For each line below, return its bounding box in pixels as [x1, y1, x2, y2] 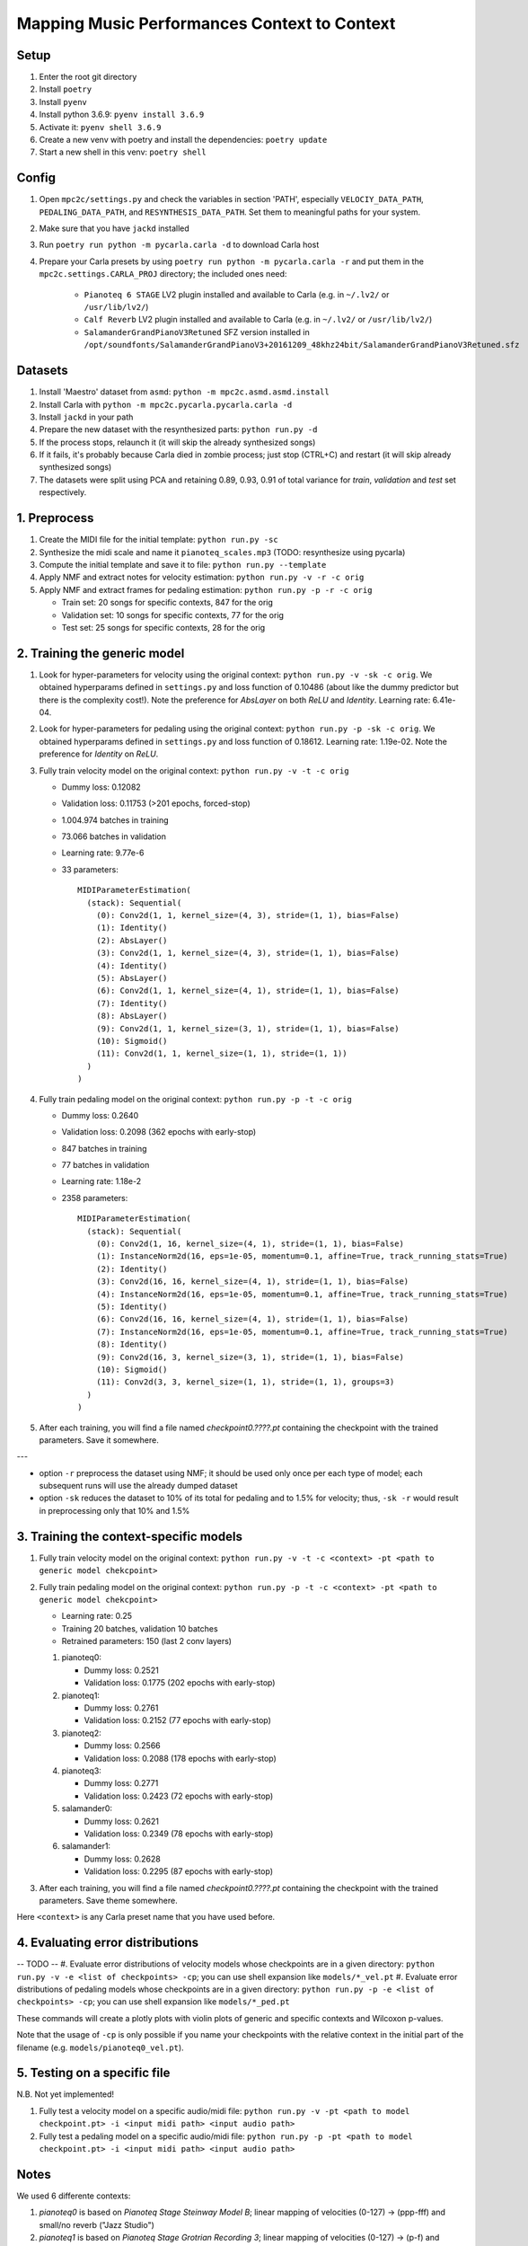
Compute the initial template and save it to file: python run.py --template [39, 559, 327, 570]
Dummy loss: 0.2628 [84, 1853, 161, 1864]
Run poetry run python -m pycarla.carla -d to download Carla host [39, 239, 320, 251]
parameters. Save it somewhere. [39, 1434, 159, 1446]
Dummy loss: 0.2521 [84, 1665, 159, 1676]
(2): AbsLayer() [95, 935, 168, 945]
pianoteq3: [61, 1765, 102, 1776]
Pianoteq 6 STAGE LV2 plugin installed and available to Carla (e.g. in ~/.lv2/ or [84, 288, 390, 300]
